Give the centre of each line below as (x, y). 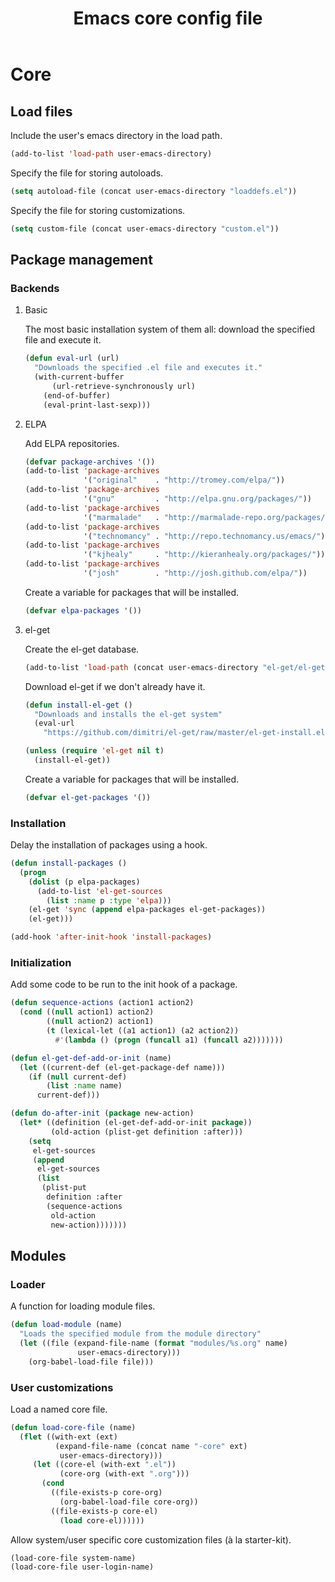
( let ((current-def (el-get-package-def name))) (122, 1067)
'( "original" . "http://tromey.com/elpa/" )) (184, 480)
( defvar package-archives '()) (90, 462)
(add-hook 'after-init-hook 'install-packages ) (111, 937)
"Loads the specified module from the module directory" (140, 1334)
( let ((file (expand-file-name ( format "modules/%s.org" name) (153, 1343)
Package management (81, 260)
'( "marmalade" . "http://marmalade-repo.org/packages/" (206, 517)
